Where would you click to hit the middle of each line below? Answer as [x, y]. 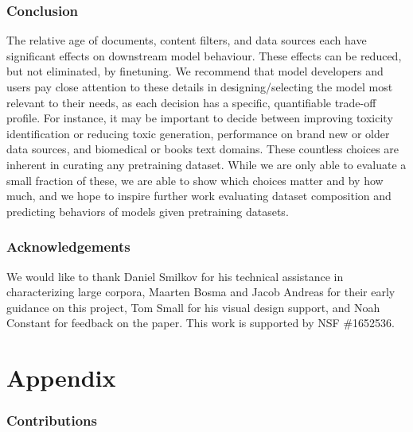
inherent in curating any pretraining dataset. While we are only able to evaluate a [206, 164]
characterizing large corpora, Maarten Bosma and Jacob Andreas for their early [201, 292]
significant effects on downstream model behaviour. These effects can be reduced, [204, 55]
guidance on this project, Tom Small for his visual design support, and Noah [193, 307]
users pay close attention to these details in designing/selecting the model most [200, 87]
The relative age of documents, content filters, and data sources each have [187, 40]
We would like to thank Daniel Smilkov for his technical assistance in [175, 276]
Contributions [52, 420]
